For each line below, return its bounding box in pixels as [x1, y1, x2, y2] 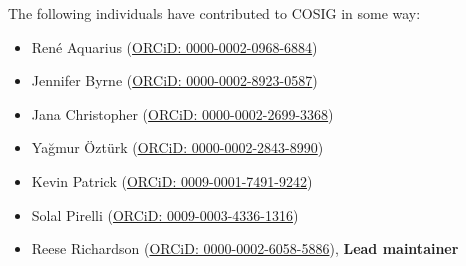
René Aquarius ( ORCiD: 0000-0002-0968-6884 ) [31, 36, 318, 57]
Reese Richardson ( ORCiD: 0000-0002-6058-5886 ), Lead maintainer [31, 238, 459, 259]
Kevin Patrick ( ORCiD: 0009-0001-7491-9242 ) [31, 170, 313, 191]
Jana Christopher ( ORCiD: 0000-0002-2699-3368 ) [31, 103, 334, 124]
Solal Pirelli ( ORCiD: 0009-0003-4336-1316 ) [31, 204, 299, 225]
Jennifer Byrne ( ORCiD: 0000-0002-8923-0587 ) [31, 70, 318, 91]
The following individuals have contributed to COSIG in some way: [8, 3, 421, 23]
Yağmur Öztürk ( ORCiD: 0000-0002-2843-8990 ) [31, 137, 324, 158]
